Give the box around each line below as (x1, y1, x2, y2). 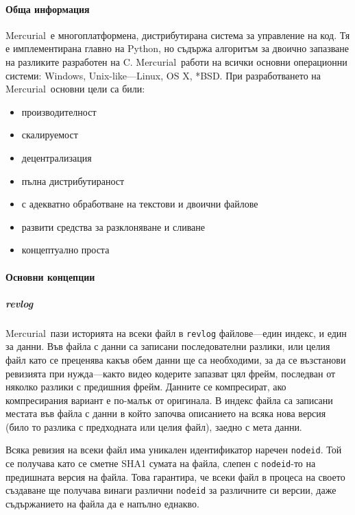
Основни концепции (5, 269, 95, 284)
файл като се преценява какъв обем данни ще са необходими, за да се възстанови (5, 352, 346, 366)
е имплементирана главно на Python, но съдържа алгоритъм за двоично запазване (5, 41, 350, 55)
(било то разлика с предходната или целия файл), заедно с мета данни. (5, 419, 302, 434)
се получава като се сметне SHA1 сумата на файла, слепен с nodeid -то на (5, 456, 316, 470)
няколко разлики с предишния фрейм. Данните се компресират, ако (5, 379, 286, 394)
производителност (21, 104, 97, 118)
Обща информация (5, 1, 90, 16)
